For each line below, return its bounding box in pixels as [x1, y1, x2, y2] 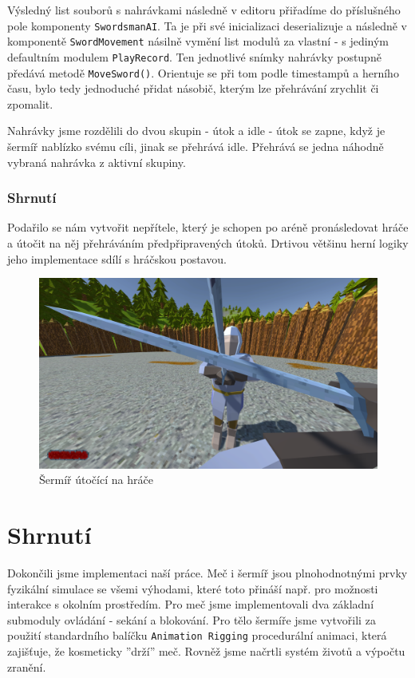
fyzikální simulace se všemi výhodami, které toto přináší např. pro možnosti [7, 580, 378, 597]
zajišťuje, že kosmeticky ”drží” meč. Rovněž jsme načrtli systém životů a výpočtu [7, 643, 405, 660]
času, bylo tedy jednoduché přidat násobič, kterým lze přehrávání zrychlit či [7, 80, 379, 97]
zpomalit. [7, 95, 53, 112]
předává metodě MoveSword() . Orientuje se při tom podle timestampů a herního [7, 64, 399, 81]
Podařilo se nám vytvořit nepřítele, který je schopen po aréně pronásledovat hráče [7, 219, 409, 236]
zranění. [7, 658, 46, 675]
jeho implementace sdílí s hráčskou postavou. [7, 250, 227, 267]
